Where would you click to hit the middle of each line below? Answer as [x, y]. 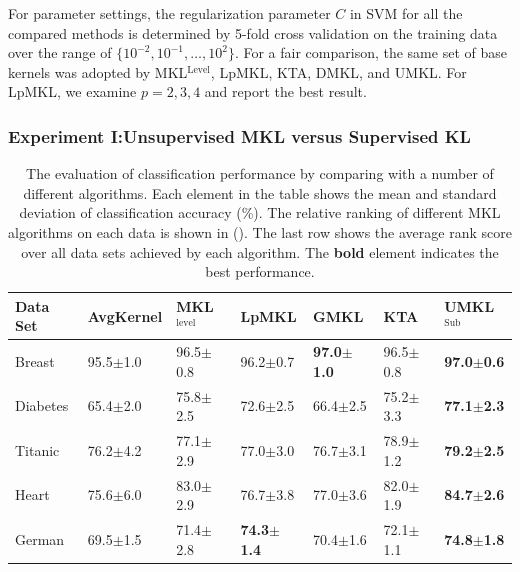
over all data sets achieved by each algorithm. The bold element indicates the [260, 251]
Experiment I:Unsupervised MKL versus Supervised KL [239, 135]
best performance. [260, 271]
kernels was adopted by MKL [98, 71]
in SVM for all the [406, 13]
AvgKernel [125, 315]
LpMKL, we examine [72, 91]
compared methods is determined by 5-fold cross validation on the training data [253, 32]
